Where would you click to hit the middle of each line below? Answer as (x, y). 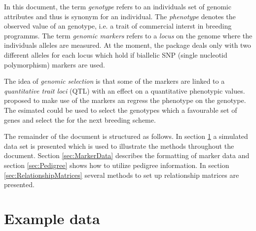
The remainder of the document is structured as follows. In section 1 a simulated (126, 136)
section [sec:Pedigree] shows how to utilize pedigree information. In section (117, 165)
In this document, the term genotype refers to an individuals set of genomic (118, 6)
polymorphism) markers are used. (55, 64)
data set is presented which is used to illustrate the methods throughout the (119, 146)
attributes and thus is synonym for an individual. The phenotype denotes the (120, 16)
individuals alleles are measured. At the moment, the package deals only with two (128, 45)
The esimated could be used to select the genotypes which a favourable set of (121, 110)
